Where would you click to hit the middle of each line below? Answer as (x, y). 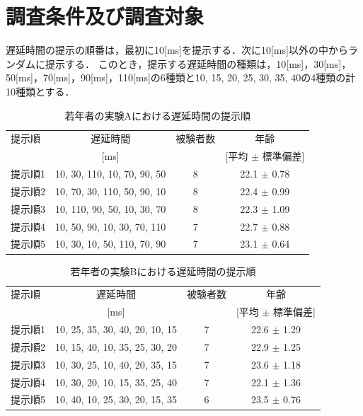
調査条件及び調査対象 (105, 16)
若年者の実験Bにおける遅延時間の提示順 (163, 271)
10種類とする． (40, 91)
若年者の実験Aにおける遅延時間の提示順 (157, 115)
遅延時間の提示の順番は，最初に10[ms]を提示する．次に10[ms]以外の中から (177, 50)
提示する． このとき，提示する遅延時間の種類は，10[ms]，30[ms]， (198, 63)
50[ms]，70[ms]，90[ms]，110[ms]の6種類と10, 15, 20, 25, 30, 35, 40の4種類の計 (181, 77)
